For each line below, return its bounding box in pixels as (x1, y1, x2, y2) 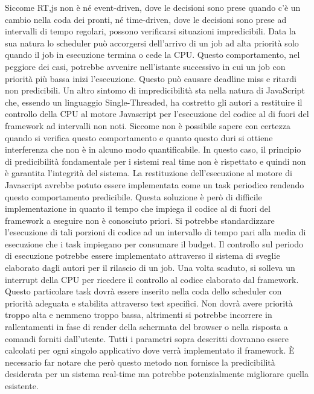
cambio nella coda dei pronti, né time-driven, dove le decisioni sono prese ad (5, 13, 287, 25)
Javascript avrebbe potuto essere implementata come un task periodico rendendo (5, 178, 304, 191)
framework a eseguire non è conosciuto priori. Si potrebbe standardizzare (5, 214, 275, 226)
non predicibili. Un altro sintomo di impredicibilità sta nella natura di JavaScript (5, 84, 305, 97)
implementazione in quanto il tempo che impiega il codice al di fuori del (5, 202, 271, 215)
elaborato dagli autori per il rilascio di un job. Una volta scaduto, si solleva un (5, 261, 295, 274)
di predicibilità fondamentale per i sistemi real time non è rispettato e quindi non (5, 154, 306, 167)
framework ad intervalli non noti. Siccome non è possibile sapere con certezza (5, 119, 290, 132)
